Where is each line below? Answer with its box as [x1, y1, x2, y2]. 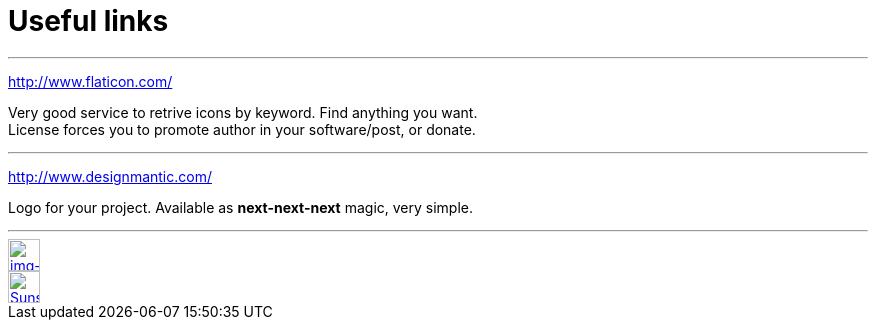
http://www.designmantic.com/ [8, 167, 212, 185]
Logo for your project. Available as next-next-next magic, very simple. [8, 198, 474, 216]
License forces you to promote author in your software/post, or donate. [8, 120, 476, 138]
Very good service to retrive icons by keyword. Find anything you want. [8, 103, 478, 121]
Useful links [8, 4, 169, 38]
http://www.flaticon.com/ [8, 72, 173, 90]
